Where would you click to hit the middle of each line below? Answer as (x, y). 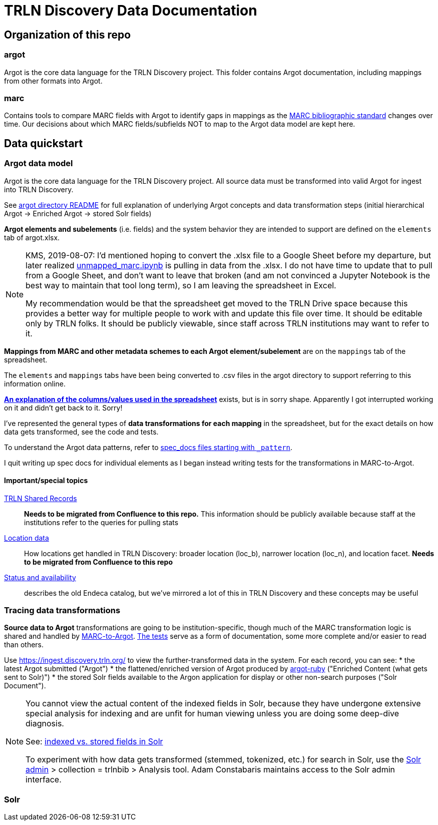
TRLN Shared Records (41, 498)
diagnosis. (45, 724)
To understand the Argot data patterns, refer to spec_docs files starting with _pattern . (148, 447)
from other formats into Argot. (53, 81)
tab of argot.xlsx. (32, 237)
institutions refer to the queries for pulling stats (101, 522)
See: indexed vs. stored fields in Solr (94, 742)
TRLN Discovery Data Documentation (131, 11)
